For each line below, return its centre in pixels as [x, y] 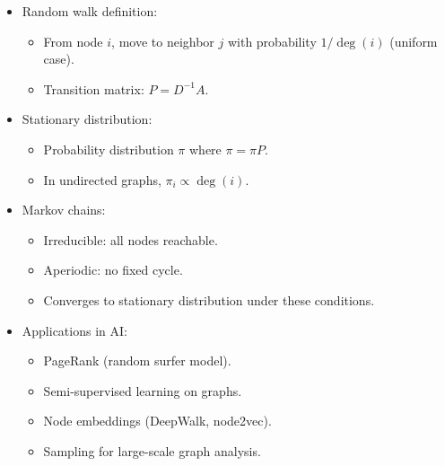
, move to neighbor [163, 41]
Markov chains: [64, 210]
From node [73, 41]
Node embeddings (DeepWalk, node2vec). [157, 421]
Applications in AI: [74, 330]
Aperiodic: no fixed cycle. [113, 270]
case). [59, 59]
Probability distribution [109, 149]
